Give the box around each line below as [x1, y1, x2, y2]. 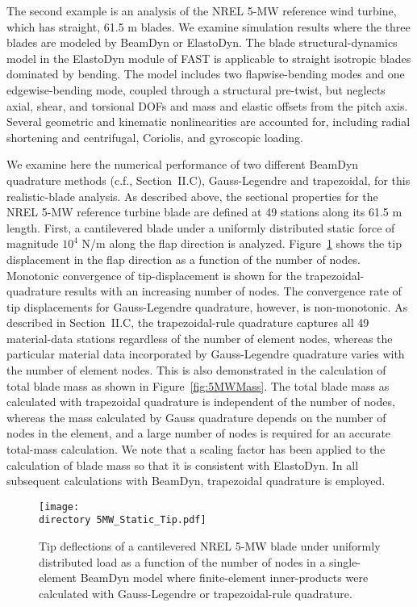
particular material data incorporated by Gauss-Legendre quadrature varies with [6, 345, 405, 362]
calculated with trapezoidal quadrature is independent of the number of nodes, [6, 393, 395, 410]
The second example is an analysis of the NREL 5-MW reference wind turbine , [6, 2, 397, 19]
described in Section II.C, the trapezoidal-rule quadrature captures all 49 [6, 314, 369, 331]
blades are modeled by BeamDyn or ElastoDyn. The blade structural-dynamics [6, 34, 398, 51]
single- [329, 553, 361, 570]
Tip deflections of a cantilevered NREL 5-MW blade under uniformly [39, 538, 381, 555]
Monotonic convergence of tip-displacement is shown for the [6, 266, 302, 283]
